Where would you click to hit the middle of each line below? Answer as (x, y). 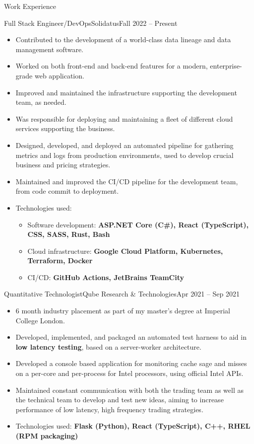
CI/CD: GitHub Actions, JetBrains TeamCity (106, 277)
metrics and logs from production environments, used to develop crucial (125, 155)
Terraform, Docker (60, 260)
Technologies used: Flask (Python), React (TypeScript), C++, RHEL (133, 426)
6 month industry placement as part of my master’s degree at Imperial (123, 311)
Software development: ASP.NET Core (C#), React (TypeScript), (138, 224)
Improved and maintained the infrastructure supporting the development (126, 92)
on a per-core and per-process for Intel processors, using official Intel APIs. (129, 373)
